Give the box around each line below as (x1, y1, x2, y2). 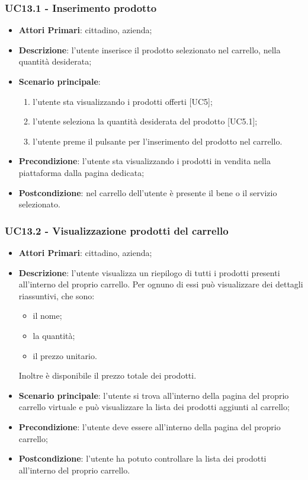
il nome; (33, 309, 62, 322)
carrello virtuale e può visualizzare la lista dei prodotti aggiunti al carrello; (18, 401, 290, 413)
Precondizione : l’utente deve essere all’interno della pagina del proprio (18, 420, 281, 433)
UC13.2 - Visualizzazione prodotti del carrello (5, 223, 229, 238)
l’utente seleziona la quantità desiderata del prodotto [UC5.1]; (33, 115, 258, 127)
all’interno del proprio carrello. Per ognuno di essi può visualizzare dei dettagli (18, 278, 303, 290)
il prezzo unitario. (33, 349, 97, 361)
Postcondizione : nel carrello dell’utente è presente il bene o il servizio (18, 186, 277, 199)
